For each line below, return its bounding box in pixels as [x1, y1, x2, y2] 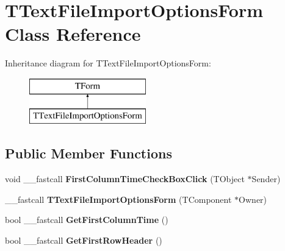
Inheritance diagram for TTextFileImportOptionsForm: [5, 57, 211, 69]
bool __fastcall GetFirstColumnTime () [5, 213, 168, 226]
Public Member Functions [5, 144, 172, 163]
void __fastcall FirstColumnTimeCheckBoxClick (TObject [5, 172, 245, 185]
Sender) [251, 172, 281, 185]
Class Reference [5, 21, 141, 46]
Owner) [239, 193, 267, 205]
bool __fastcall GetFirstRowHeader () [5, 234, 162, 247]
